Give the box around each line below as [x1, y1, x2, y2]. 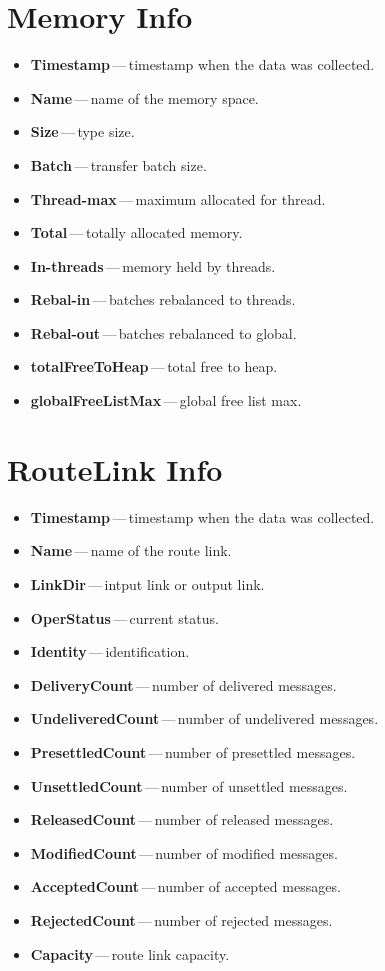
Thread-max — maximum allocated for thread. [30, 188, 326, 209]
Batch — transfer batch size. [30, 154, 207, 175]
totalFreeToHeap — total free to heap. [30, 356, 278, 377]
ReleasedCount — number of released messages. [30, 809, 334, 830]
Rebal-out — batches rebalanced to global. [30, 322, 297, 343]
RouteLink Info [7, 448, 223, 489]
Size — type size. [30, 121, 135, 142]
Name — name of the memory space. [30, 87, 259, 108]
